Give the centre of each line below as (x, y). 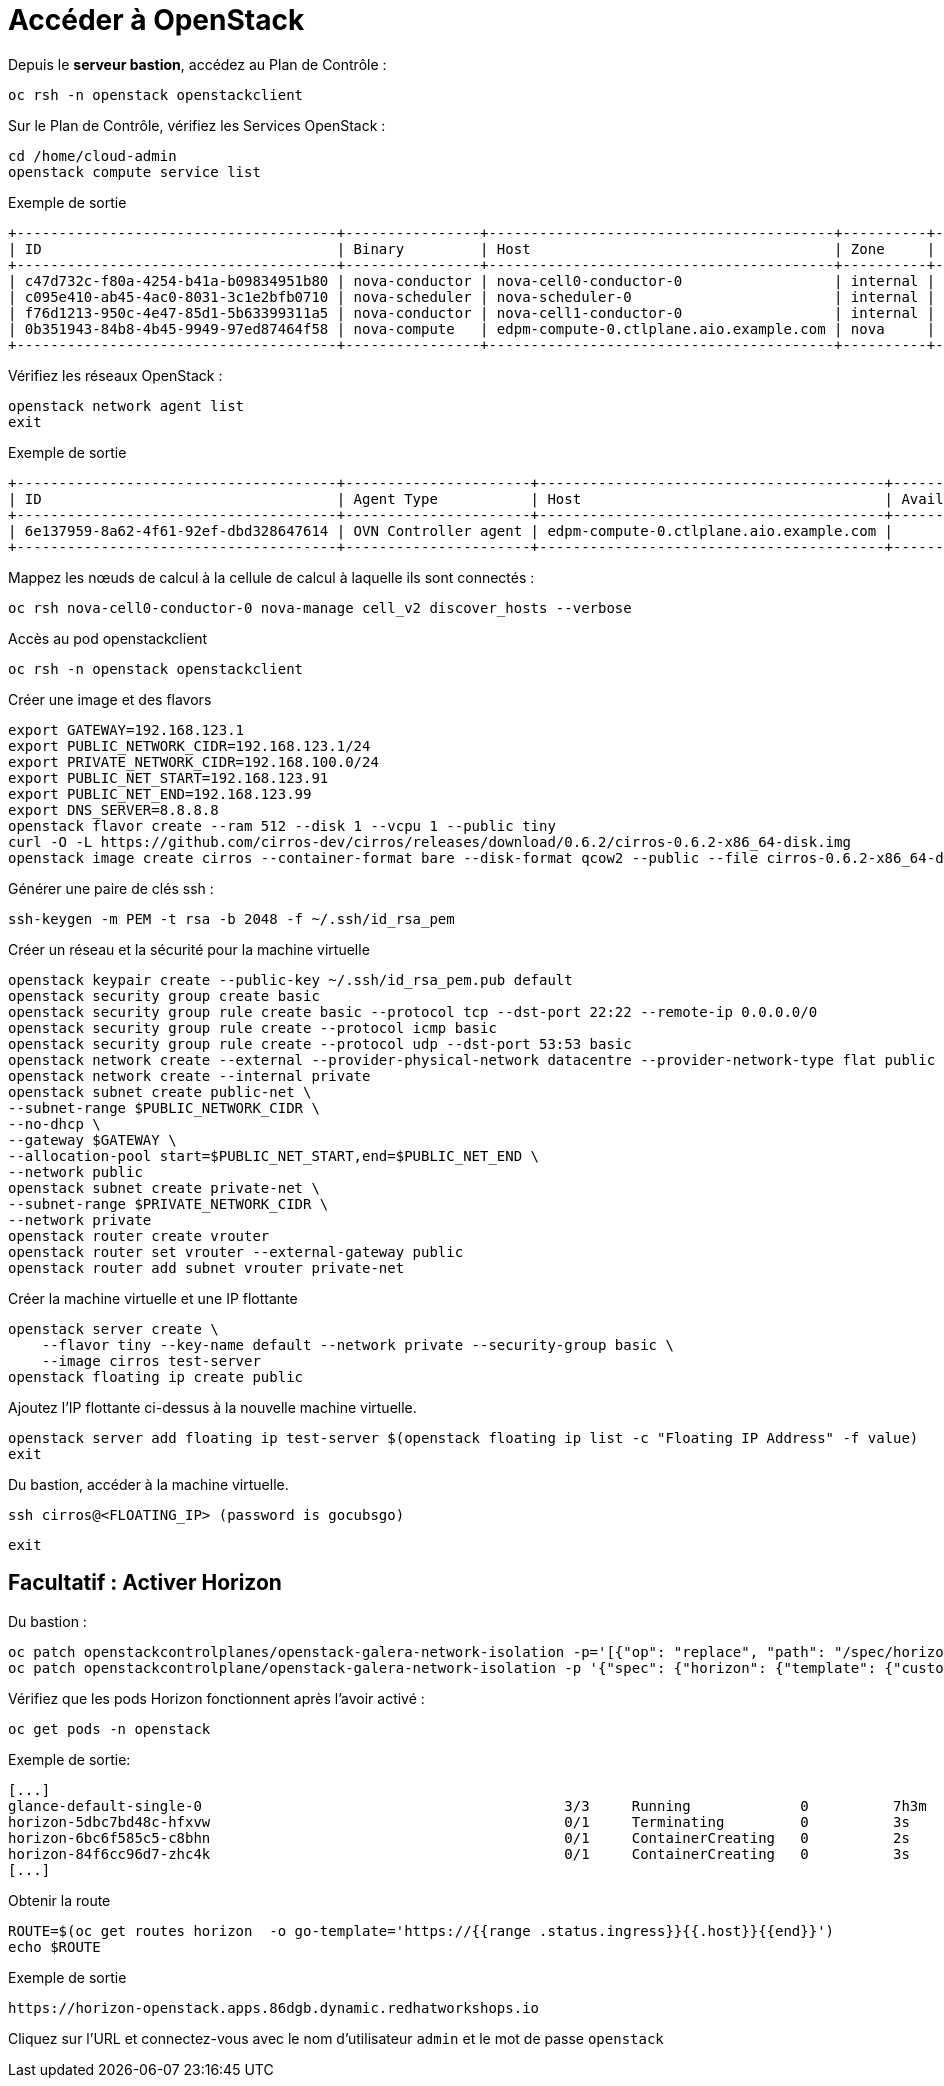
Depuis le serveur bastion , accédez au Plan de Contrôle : (197, 64)
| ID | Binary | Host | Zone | (472, 248)
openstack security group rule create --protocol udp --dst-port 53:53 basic (320, 1043)
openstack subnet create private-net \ (164, 1187)
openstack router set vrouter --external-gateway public (236, 1251)
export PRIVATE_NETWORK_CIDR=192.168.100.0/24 (193, 761)
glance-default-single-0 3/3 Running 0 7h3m (467, 1805)
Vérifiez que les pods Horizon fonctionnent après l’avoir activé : (216, 1698)
